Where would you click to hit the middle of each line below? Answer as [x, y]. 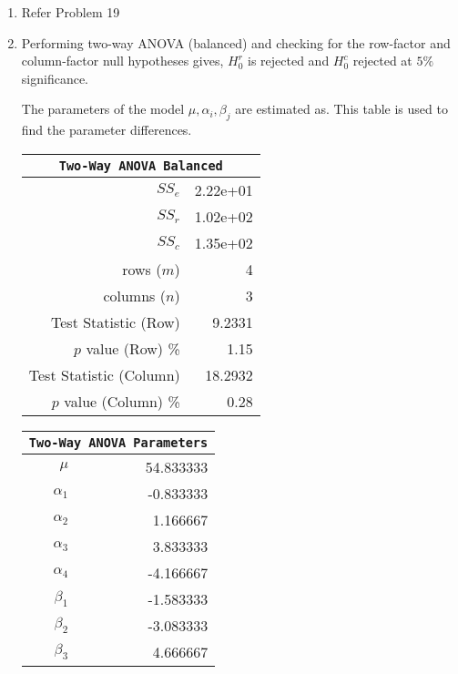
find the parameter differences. [107, 130]
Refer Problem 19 [71, 12]
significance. [55, 78]
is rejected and [289, 61]
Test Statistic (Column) [104, 374]
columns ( [134, 295]
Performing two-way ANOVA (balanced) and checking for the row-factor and [236, 42]
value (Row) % [133, 348]
